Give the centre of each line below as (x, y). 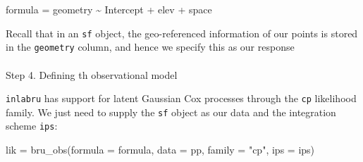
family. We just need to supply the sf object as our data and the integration (171, 112)
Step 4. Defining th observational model (92, 74)
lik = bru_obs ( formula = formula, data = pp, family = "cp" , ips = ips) (160, 150)
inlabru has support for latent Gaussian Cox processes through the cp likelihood (181, 98)
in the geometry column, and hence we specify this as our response (150, 47)
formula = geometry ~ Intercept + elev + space (109, 9)
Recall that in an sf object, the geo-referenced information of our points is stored (182, 33)
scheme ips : (32, 126)
